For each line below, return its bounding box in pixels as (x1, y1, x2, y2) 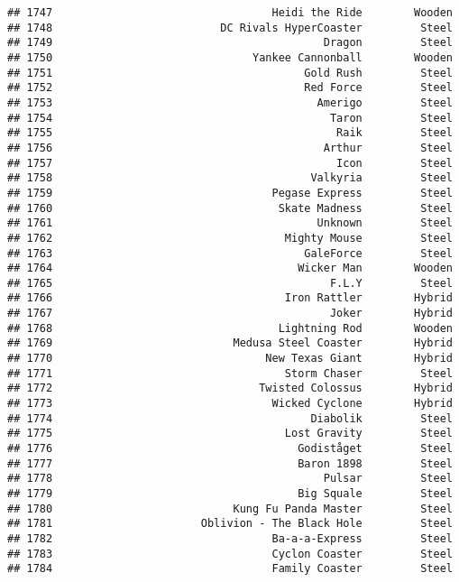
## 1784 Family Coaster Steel (7, 562, 453, 576)
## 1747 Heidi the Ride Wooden (7, 6, 453, 19)
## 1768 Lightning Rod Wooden (7, 321, 453, 335)
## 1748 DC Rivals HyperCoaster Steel (7, 21, 453, 34)
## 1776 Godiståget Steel (7, 442, 453, 456)
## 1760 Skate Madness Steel (7, 201, 453, 215)
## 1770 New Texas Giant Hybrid (7, 352, 453, 365)
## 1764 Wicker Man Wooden (7, 262, 453, 275)
